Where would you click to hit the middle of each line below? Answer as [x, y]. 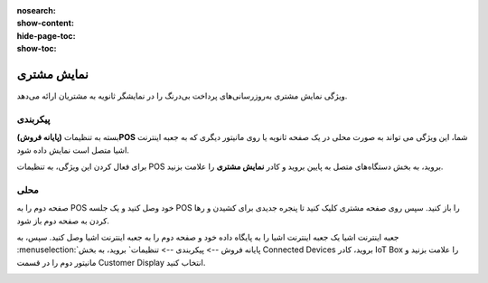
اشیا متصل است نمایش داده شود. [73, 150]
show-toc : [37, 49]
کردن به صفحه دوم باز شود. [63, 221]
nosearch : [36, 10]
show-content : [45, 24]
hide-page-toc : [46, 35]
